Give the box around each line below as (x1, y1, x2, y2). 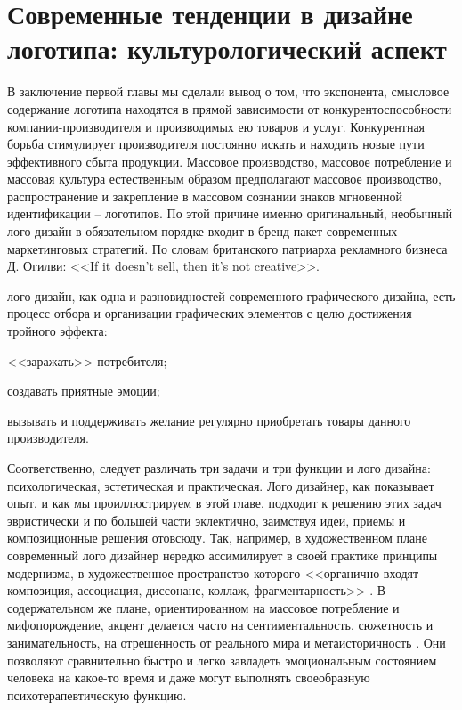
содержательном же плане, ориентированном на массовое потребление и (7, 598, 400, 616)
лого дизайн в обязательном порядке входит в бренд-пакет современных (7, 222, 398, 241)
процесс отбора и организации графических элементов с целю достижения (7, 304, 412, 322)
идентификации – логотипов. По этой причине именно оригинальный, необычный (7, 204, 453, 223)
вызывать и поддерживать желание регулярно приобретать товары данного (7, 411, 411, 429)
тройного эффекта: (7, 322, 108, 340)
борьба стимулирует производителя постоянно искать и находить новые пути (7, 135, 425, 153)
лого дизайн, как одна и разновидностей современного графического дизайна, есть (7, 286, 456, 305)
